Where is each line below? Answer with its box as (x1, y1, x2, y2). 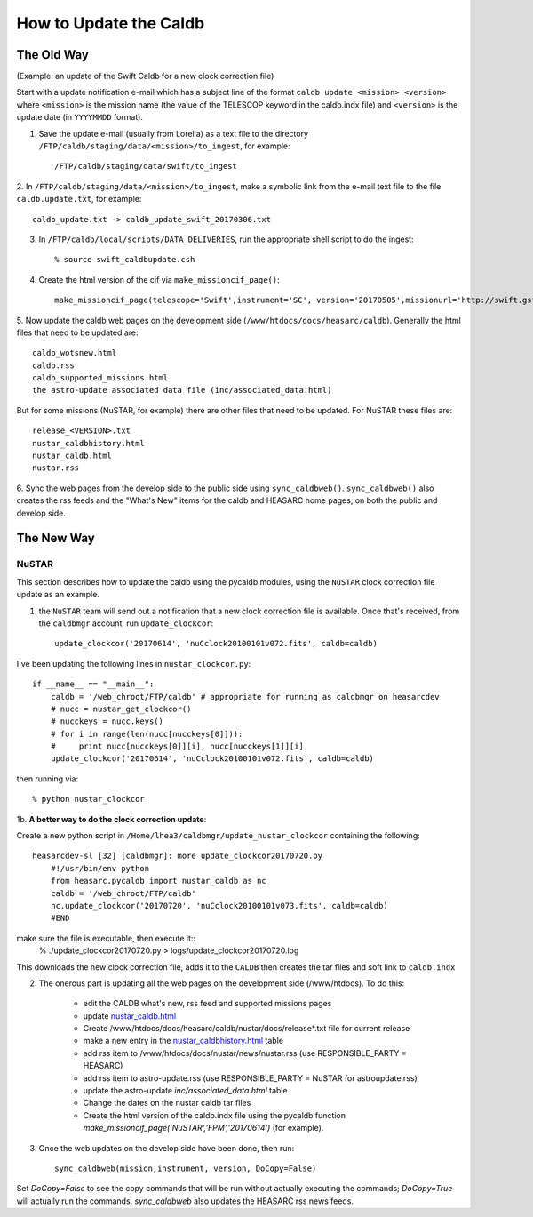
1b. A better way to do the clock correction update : (16, 813, 207, 824)
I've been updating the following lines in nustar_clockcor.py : (16, 658, 251, 669)
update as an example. (16, 589, 99, 600)
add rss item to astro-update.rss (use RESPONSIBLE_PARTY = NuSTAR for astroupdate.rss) (83, 1072, 418, 1084)
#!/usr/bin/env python (50, 863, 150, 873)
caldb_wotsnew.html (32, 348, 117, 358)
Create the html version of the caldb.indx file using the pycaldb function (83, 1109, 346, 1120)
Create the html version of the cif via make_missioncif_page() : (38, 274, 280, 284)
